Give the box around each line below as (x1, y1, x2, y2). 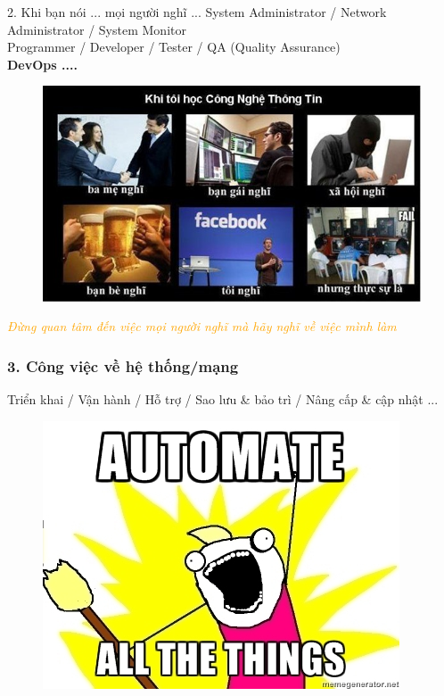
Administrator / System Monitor (7, 20, 186, 38)
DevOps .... (7, 54, 78, 73)
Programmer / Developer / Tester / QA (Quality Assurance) (7, 37, 341, 56)
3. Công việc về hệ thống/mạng (7, 354, 239, 377)
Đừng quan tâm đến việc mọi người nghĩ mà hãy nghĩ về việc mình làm (7, 317, 397, 336)
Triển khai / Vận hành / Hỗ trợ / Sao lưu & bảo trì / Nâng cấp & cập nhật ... (7, 390, 439, 409)
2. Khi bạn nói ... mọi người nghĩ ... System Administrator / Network (7, 3, 387, 21)
